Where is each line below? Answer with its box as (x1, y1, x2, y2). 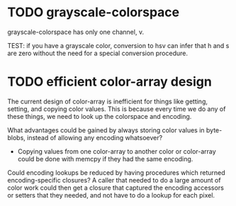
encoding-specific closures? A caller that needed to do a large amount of (7, 176, 221, 184)
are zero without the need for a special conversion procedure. (7, 49, 189, 57)
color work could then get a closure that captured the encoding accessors (7, 183, 225, 192)
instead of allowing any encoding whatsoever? (27, 133, 163, 142)
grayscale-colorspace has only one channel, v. (7, 28, 144, 36)
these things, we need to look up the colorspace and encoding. (7, 112, 192, 120)
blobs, (7, 133, 26, 142)
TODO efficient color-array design (7, 74, 213, 90)
